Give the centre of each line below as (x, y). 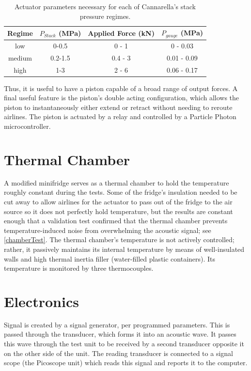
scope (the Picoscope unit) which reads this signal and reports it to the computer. (126, 363)
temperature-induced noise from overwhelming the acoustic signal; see (108, 230)
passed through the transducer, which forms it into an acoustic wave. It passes (120, 334)
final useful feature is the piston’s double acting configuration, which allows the (122, 98)
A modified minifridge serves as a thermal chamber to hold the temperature (117, 182)
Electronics (41, 301)
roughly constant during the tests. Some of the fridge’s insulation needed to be (121, 192)
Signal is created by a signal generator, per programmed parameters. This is (117, 324)
